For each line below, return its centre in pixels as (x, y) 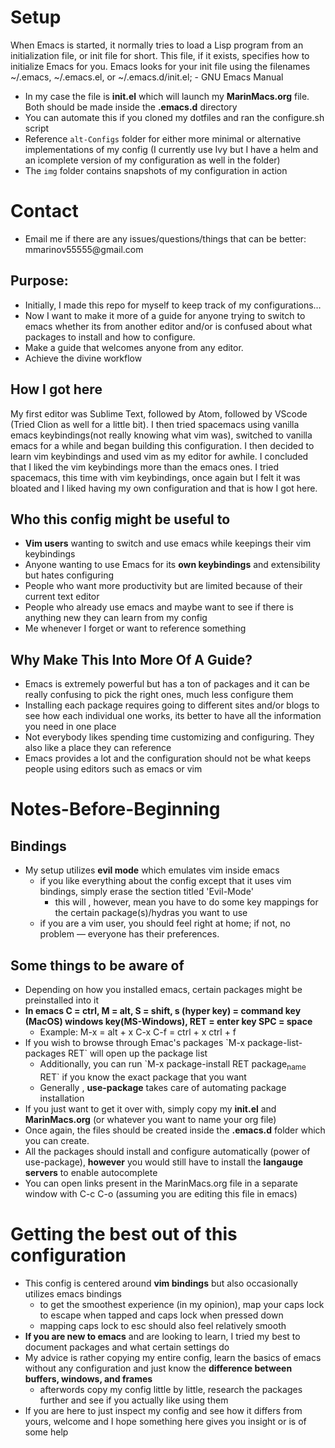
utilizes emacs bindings (73, 1293)
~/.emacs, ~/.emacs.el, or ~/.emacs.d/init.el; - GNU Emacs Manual (147, 77)
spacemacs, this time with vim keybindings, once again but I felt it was (155, 477)
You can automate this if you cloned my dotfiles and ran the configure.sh (174, 117)
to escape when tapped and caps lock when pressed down (161, 1315)
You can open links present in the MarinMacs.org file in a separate (161, 1183)
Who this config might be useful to (120, 519)
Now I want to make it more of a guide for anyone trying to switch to (165, 315)
